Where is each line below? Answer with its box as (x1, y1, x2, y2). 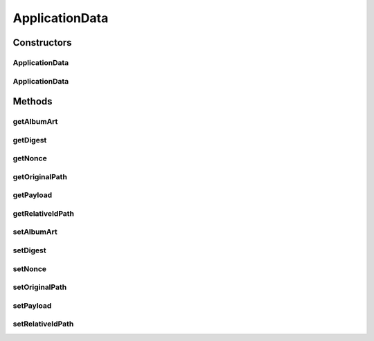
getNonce (12, 154, 48, 163)
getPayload (12, 190, 53, 200)
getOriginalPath (12, 172, 67, 181)
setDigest (12, 246, 46, 255)
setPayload (12, 301, 52, 311)
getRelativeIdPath (12, 208, 75, 218)
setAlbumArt (12, 227, 58, 237)
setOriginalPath (12, 282, 67, 292)
